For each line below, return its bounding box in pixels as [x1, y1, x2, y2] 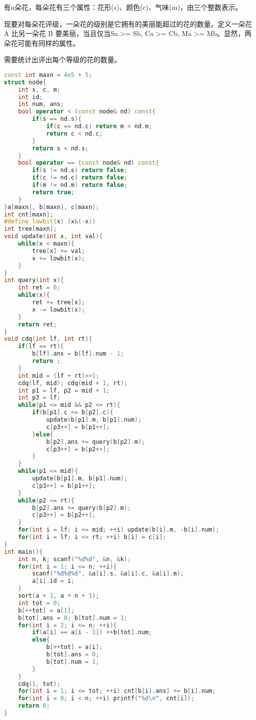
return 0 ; [18, 702, 50, 710]
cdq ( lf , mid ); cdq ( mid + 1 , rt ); [18, 379, 128, 387]
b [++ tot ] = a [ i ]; [46, 644, 103, 651]
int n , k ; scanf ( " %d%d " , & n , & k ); [18, 555, 131, 563]
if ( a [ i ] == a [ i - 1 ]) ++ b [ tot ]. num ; [32, 629, 152, 636]
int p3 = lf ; [18, 394, 61, 401]
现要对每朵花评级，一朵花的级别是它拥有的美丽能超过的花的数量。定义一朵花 [4, 18, 252, 29]
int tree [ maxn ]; [4, 225, 57, 233]
